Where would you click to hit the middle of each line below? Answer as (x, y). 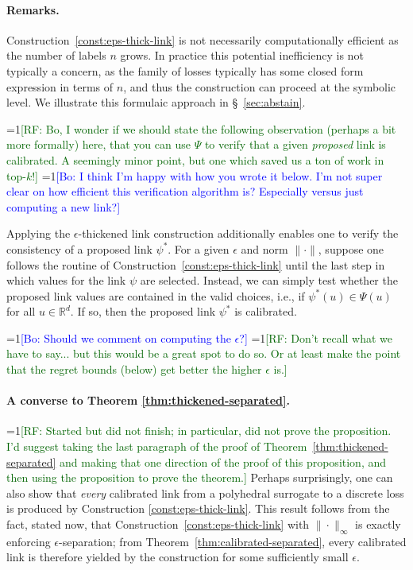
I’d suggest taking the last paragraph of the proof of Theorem (157, 446)
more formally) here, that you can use (98, 144)
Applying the (39, 233)
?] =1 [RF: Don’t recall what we (316, 337)
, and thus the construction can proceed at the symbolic (260, 86)
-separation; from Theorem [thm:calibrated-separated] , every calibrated (233, 541)
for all (21, 311)
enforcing (29, 541)
